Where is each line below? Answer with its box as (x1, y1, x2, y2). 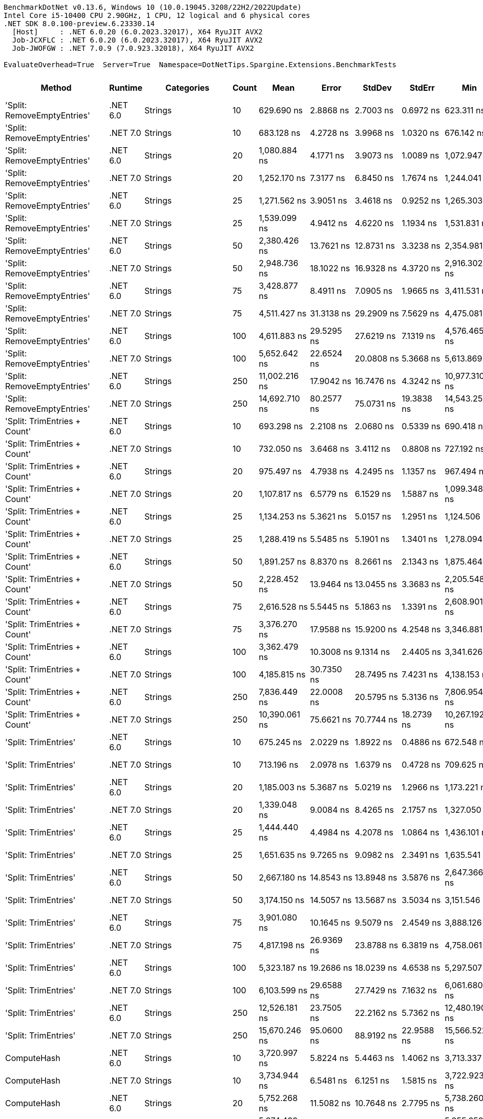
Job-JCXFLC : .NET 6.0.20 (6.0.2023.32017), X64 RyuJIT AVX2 (12, 36, 263, 44)
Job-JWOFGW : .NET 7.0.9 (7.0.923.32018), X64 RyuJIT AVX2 (12, 44, 254, 52)
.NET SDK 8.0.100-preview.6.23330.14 (4, 19, 155, 28)
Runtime (109, 83, 142, 93)
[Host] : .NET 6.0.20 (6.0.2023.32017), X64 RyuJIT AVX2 (12, 28, 263, 36)
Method (40, 83, 72, 93)
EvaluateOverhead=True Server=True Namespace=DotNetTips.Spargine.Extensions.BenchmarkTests (4, 61, 397, 69)
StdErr (409, 83, 435, 93)
